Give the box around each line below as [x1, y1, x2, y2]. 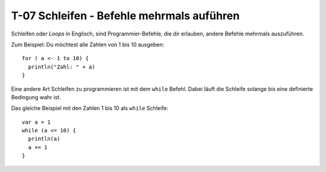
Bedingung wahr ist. [11, 93, 62, 100]
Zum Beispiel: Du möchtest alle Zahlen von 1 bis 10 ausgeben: [11, 41, 164, 48]
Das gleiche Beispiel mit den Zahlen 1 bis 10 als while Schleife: [11, 105, 168, 112]
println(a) [28, 135, 60, 143]
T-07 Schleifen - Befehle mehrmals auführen [11, 9, 240, 22]
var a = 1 [22, 118, 51, 126]
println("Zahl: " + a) [28, 63, 95, 70]
